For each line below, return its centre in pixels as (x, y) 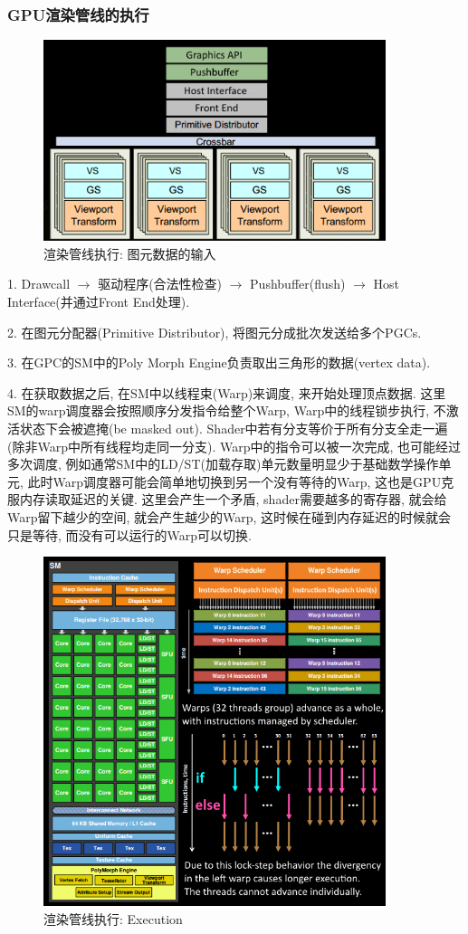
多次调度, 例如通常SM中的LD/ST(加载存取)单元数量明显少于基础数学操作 (223, 464)
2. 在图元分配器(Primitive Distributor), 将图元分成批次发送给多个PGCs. (215, 332)
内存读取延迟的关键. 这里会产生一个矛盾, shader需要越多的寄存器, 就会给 (233, 499)
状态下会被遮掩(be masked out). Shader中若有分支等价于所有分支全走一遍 (234, 429)
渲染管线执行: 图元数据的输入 (130, 253)
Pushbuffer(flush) (298, 284)
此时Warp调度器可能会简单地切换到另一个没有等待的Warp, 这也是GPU (234, 481)
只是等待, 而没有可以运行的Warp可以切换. (129, 534)
